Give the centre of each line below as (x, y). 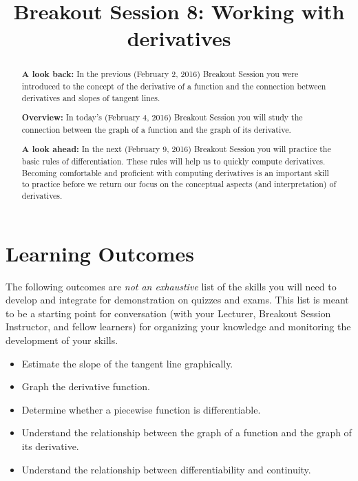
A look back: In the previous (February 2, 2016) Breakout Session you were (160, 74)
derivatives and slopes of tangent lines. (91, 97)
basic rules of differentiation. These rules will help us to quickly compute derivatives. (173, 161)
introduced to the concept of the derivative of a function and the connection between (174, 86)
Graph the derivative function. (86, 386)
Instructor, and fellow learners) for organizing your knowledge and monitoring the (178, 327)
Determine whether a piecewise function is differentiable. (141, 409)
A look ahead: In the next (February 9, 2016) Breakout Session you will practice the (176, 149)
